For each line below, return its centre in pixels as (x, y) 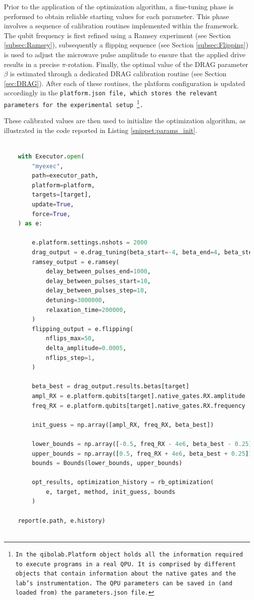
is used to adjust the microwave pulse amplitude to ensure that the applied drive (125, 54)
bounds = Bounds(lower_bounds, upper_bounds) (107, 463)
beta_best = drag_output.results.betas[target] (111, 387)
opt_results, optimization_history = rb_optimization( (123, 482)
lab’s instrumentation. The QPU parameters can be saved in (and (124, 583)
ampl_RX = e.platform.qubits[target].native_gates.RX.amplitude (138, 396)
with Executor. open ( (51, 157)
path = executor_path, (65, 176)
